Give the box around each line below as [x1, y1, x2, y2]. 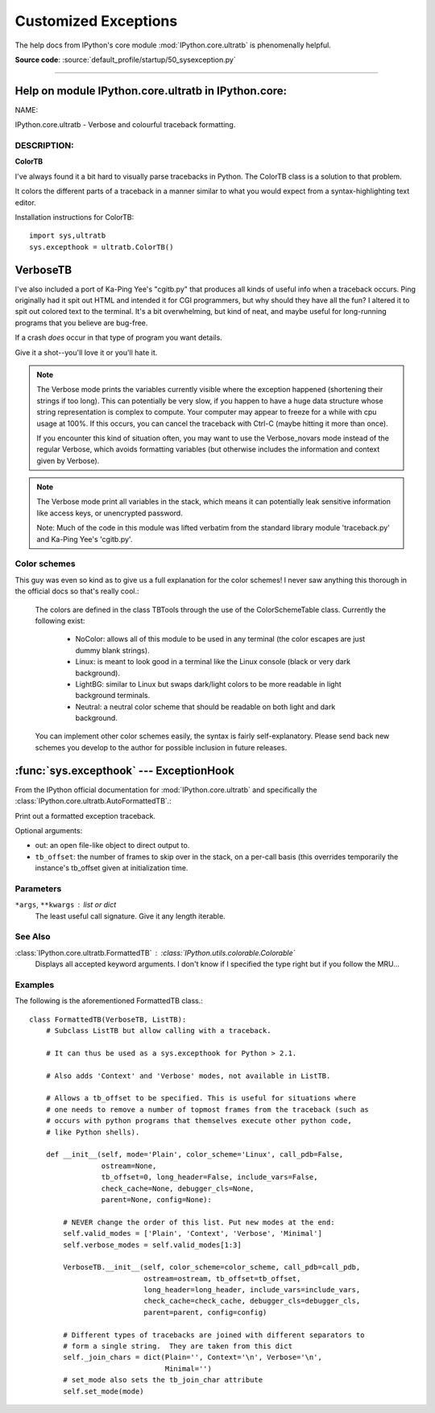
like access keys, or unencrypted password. [36, 508, 183, 518]
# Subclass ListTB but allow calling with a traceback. [45, 1027, 271, 1035]
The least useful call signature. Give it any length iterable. [35, 911, 226, 921]
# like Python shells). [45, 1127, 140, 1137]
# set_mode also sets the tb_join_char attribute [63, 1375, 263, 1385]
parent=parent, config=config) [143, 1308, 267, 1316]
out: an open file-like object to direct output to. [35, 841, 190, 850]
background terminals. [75, 691, 151, 700]
